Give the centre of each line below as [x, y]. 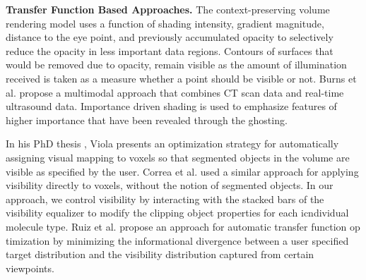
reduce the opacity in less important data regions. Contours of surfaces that [170, 50]
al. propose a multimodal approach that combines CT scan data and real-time [175, 92]
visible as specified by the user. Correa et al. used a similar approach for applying [182, 171]
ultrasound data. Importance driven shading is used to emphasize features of [171, 106]
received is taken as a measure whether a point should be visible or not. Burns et [181, 78]
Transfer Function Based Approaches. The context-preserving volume [168, 9]
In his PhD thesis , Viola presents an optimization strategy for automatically [172, 144]
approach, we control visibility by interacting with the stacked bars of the [165, 199]
